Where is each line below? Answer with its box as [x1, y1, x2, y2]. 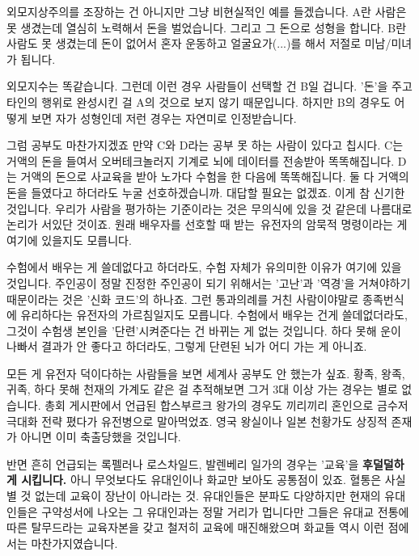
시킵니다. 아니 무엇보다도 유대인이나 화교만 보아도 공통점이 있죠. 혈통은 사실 [21, 471, 406, 488]
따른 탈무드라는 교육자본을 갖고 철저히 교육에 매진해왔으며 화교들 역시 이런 [6, 519, 384, 536]
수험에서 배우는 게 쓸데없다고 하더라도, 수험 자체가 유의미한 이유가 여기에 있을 [6, 259, 402, 276]
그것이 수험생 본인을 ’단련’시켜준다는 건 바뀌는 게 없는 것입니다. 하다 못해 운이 [6, 322, 401, 339]
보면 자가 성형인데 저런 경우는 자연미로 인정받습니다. [31, 109, 297, 126]
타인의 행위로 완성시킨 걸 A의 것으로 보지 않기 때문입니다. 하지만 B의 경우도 [6, 93, 391, 110]
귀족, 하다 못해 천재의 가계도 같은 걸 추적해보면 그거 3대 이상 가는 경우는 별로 [6, 381, 398, 398]
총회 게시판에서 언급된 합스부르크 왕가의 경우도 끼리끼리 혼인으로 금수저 [44, 397, 408, 414]
